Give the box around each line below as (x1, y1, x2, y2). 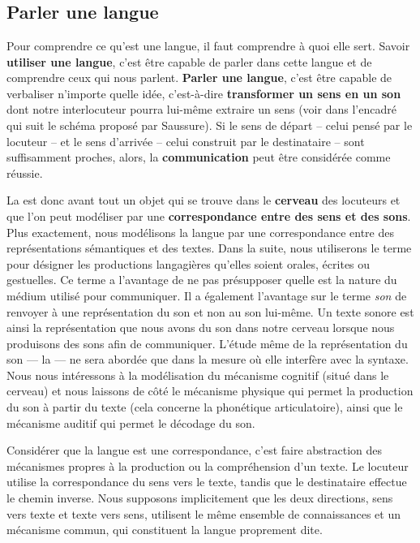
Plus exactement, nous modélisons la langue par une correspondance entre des (6, 223, 394, 240)
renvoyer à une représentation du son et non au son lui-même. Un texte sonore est (6, 303, 414, 320)
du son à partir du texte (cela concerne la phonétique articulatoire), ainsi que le (6, 399, 403, 416)
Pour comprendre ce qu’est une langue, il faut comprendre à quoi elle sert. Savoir (6, 37, 410, 54)
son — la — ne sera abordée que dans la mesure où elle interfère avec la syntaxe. (6, 351, 409, 368)
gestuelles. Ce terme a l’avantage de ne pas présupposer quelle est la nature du (6, 271, 397, 288)
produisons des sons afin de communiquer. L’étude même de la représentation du (6, 334, 408, 351)
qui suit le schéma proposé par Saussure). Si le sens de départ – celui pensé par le (6, 116, 413, 133)
